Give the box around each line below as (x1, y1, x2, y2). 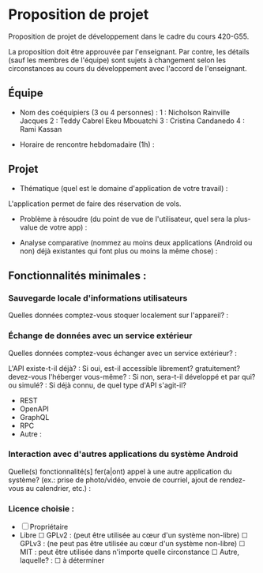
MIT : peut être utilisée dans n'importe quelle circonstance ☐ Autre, (19, 547, 239, 557)
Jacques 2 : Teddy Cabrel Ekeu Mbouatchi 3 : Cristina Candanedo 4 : (19, 116, 245, 125)
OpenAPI (19, 404, 49, 414)
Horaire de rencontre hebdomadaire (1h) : (19, 140, 156, 149)
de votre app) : (39, 223, 88, 232)
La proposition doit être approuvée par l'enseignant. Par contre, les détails (8, 47, 250, 56)
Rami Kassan (19, 124, 62, 133)
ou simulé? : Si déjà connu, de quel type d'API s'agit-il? (8, 380, 187, 390)
